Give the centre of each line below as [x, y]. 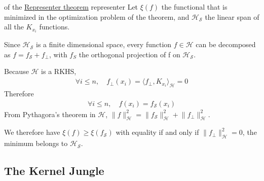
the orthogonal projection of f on [129, 54]
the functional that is [194, 7]
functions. [54, 27]
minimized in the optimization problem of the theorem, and [97, 16]
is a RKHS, [59, 71]
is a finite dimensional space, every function [104, 44]
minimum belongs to [36, 143]
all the [14, 27]
